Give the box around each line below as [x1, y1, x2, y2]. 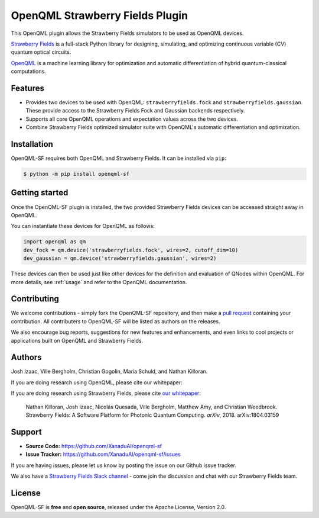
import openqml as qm [23, 239, 86, 245]
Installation [11, 139, 53, 149]
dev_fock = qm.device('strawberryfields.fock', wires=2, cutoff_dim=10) [23, 246, 239, 253]
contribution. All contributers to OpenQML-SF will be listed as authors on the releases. [11, 317, 221, 325]
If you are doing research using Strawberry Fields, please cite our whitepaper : [11, 390, 201, 397]
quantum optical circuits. [11, 49, 71, 56]
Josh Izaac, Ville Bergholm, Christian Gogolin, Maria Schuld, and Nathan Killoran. [11, 368, 208, 375]
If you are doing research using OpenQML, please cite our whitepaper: [11, 379, 183, 386]
